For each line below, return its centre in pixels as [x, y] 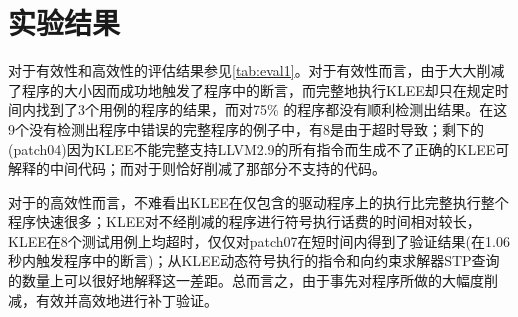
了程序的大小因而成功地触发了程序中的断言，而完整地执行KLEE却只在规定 [251, 89]
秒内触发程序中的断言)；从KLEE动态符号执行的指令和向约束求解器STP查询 [254, 260]
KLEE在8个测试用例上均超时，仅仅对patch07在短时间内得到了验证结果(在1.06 [259, 240]
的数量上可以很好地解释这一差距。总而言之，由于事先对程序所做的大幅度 [246, 280]
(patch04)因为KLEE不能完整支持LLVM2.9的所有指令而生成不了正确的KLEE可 [259, 148]
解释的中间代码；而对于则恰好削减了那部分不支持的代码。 [197, 168]
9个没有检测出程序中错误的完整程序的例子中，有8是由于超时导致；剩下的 [246, 128]
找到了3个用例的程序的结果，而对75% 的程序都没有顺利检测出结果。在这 [271, 109]
